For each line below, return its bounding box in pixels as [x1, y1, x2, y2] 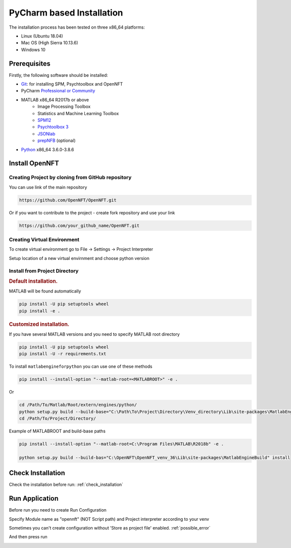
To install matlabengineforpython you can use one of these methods [9, 363, 153, 369]
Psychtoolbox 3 [37, 124, 69, 130]
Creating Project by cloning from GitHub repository [9, 174, 132, 181]
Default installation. [9, 278, 58, 285]
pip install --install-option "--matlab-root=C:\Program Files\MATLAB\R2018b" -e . [19, 441, 224, 447]
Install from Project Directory [9, 267, 79, 274]
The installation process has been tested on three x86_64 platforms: [9, 24, 145, 30]
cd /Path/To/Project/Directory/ [19, 416, 97, 421]
